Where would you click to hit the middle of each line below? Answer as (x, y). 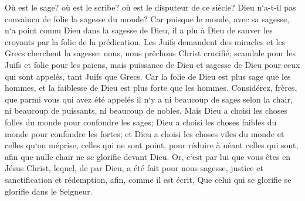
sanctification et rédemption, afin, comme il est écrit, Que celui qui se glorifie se (148, 179)
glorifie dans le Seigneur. (49, 191)
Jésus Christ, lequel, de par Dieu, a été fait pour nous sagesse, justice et (134, 168)
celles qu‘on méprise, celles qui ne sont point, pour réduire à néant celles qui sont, (152, 145)
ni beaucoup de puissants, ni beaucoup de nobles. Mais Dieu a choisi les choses (146, 110)
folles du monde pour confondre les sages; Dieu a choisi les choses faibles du (141, 122)
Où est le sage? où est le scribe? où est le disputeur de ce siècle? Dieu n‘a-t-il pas (150, 7)
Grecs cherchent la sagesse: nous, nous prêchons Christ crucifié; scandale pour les (150, 53)
